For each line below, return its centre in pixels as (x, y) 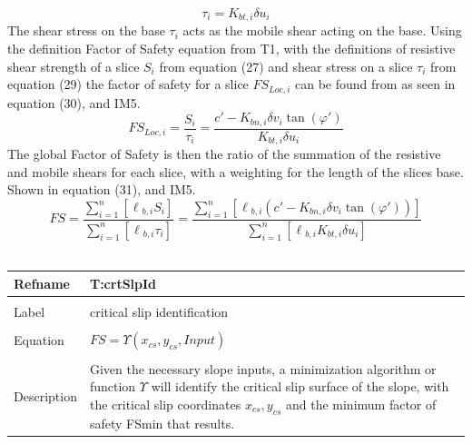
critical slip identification (159, 312)
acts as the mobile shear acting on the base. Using (322, 30)
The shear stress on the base (86, 30)
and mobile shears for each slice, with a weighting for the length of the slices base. (236, 171)
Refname (42, 283)
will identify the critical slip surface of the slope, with (300, 386)
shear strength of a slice (74, 66)
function (113, 386)
